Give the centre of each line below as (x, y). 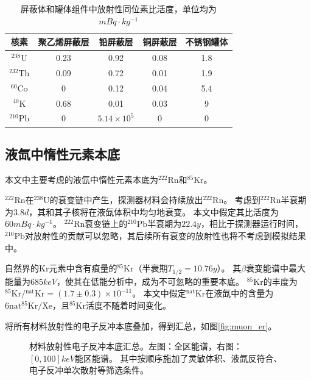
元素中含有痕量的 (83, 268)
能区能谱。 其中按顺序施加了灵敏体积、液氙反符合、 (178, 358)
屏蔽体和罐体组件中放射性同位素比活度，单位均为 (118, 9)
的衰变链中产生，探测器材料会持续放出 (126, 200)
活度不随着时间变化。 (128, 305)
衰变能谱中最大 (276, 268)
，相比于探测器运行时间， (252, 224)
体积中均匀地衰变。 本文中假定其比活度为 (196, 211)
